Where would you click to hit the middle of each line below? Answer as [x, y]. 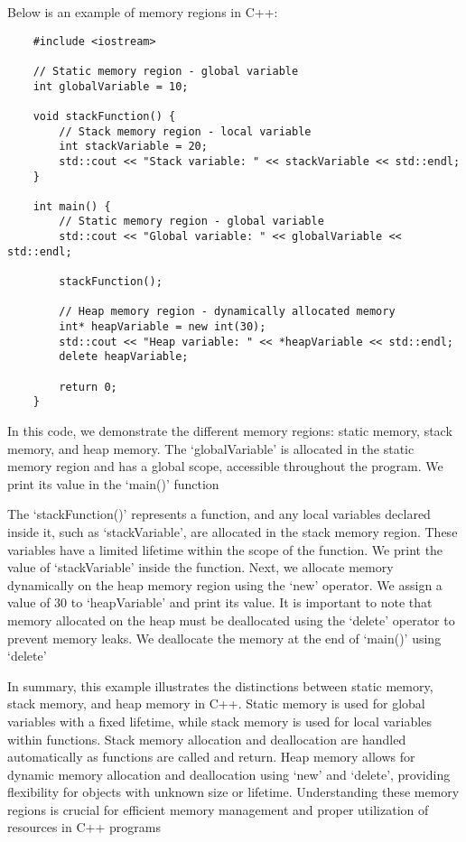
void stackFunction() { [104, 116]
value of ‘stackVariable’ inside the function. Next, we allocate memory [200, 567]
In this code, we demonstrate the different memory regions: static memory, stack [230, 430]
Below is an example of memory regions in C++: [143, 12]
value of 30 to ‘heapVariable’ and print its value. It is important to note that [220, 602]
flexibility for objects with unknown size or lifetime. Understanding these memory [233, 792]
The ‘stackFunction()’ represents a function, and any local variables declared [219, 514]
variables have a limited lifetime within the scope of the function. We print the [225, 549]
